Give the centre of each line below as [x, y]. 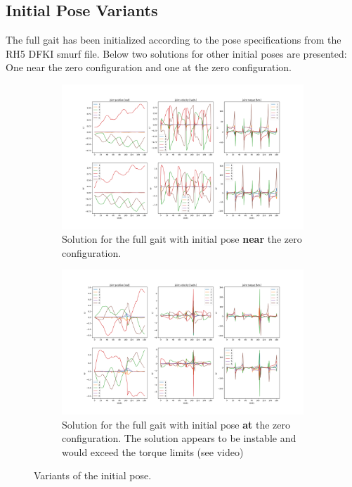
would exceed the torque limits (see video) [153, 451]
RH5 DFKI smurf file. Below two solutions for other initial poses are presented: [176, 53]
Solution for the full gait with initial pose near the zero [182, 239]
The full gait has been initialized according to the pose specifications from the [174, 40]
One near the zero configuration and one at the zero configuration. [149, 67]
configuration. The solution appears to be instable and [179, 438]
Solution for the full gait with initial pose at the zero [176, 424]
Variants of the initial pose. [93, 475]
